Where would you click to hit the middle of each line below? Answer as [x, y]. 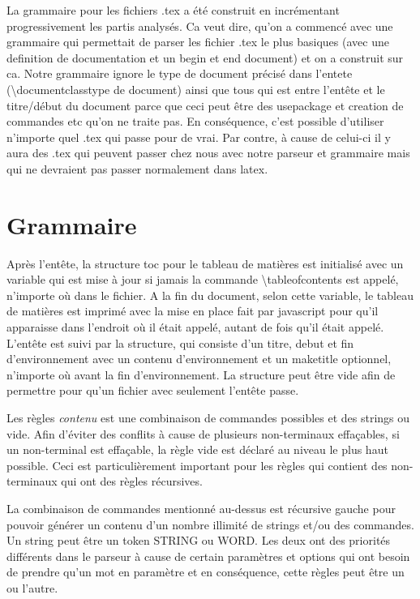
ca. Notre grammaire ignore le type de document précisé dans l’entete [180, 73]
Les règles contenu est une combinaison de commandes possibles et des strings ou [208, 417]
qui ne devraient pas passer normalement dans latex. [137, 168]
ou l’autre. [32, 587]
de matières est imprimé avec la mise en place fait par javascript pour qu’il [193, 311]
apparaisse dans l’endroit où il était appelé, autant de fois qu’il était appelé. [195, 327]
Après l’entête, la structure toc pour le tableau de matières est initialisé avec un [205, 263]
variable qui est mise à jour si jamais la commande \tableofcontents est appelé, [203, 279]
